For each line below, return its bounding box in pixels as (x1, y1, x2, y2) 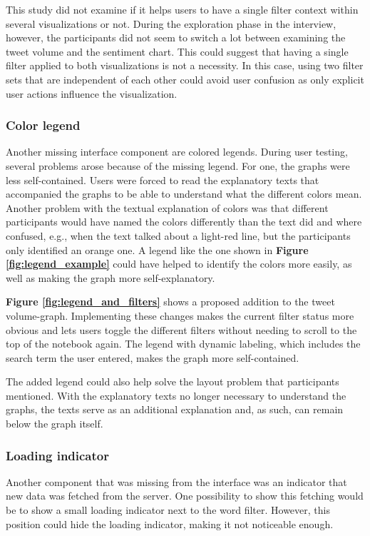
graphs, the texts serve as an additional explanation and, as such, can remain (6, 402, 344, 417)
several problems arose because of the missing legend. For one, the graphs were (6, 158, 350, 173)
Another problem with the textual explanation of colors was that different (6, 200, 329, 215)
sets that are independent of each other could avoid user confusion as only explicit (6, 71, 364, 86)
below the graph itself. (6, 416, 103, 431)
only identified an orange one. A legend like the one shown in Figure (6, 242, 309, 257)
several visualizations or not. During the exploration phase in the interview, (6, 16, 336, 31)
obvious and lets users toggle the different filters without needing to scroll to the (6, 322, 357, 337)
